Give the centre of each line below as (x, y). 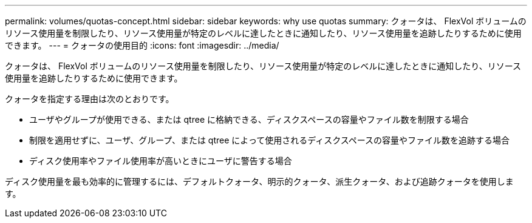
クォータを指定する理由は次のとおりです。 (90, 99)
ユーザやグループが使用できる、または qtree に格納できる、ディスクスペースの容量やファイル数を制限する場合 (249, 119)
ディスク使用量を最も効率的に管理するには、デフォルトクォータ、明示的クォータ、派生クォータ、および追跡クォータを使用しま (259, 181)
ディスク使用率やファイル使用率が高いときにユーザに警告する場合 (161, 161)
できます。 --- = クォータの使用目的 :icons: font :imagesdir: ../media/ (142, 45)
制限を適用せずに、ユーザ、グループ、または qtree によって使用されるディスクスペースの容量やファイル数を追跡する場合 (270, 140)
